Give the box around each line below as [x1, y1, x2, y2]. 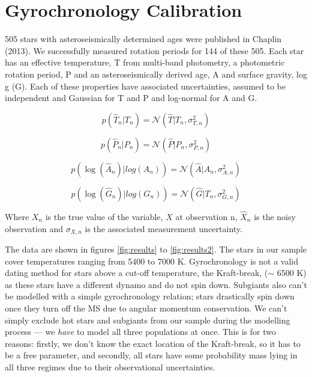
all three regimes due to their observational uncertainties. [5, 360, 215, 373]
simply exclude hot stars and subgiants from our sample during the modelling [5, 313, 290, 326]
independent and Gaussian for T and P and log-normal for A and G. [5, 91, 257, 104]
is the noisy [254, 210, 296, 222]
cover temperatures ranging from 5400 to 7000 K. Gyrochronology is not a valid [5, 254, 298, 267]
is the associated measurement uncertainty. [85, 222, 242, 234]
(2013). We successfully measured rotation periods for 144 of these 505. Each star [5, 44, 304, 57]
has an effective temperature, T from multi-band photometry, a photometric [5, 56, 285, 69]
